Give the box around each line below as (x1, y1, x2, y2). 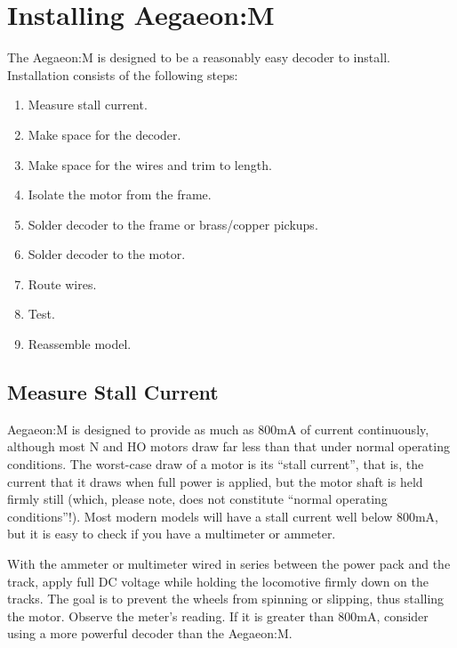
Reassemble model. (28, 335, 132, 353)
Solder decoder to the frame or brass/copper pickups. (28, 215, 318, 233)
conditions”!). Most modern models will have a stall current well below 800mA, (7, 506, 438, 525)
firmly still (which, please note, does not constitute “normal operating (7, 490, 388, 508)
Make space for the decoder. (28, 125, 181, 143)
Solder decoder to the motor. (28, 245, 186, 263)
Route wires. (28, 274, 97, 293)
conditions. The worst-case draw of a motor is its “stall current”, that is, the (7, 455, 424, 474)
